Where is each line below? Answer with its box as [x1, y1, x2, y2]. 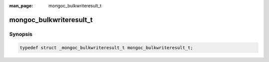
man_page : [9, 3, 33, 8]
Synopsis [9, 31, 32, 37]
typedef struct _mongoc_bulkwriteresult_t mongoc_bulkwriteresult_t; [19, 45, 193, 50]
